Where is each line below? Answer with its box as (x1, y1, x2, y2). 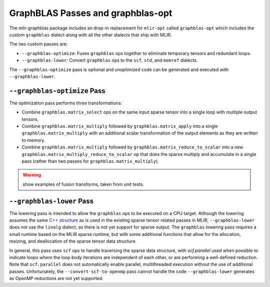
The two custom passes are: (9, 41, 68, 47)
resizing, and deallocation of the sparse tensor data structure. (9, 238, 137, 244)
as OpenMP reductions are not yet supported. (9, 275, 103, 281)
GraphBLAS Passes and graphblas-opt (9, 7, 172, 18)
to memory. (21, 137, 45, 143)
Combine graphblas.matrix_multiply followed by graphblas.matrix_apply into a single (21, 123, 218, 129)
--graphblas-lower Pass (9, 196, 93, 205)
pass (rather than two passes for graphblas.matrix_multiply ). (21, 158, 159, 164)
